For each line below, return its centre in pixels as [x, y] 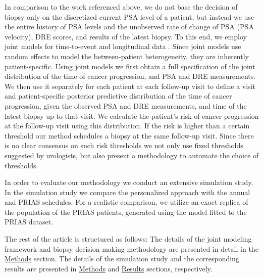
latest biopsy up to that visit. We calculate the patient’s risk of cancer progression [132, 116]
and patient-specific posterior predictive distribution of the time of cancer [118, 96]
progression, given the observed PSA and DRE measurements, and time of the [126, 105]
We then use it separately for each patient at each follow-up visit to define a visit [130, 86]
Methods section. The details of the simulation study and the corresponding [122, 259]
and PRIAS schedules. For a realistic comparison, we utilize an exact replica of [126, 202]
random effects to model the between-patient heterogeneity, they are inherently [127, 56]
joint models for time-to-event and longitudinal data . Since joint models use [123, 46]
